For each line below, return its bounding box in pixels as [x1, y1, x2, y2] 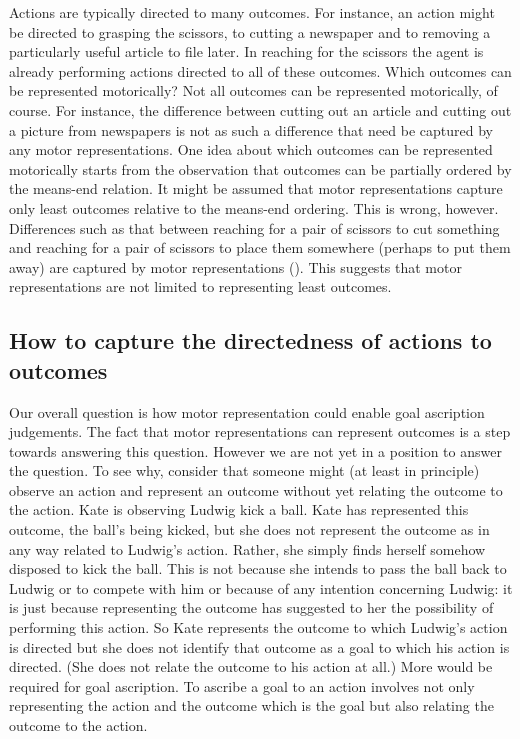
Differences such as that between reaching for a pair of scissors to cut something [9, 217, 500, 238]
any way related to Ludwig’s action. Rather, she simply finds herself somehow [9, 538, 486, 559]
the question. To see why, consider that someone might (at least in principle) [9, 460, 480, 481]
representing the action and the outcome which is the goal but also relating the [9, 695, 494, 716]
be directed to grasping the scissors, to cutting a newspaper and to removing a [9, 21, 491, 42]
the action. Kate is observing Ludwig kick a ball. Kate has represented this [9, 499, 469, 520]
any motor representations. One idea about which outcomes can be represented [9, 139, 493, 160]
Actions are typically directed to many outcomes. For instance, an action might [9, 2, 495, 22]
